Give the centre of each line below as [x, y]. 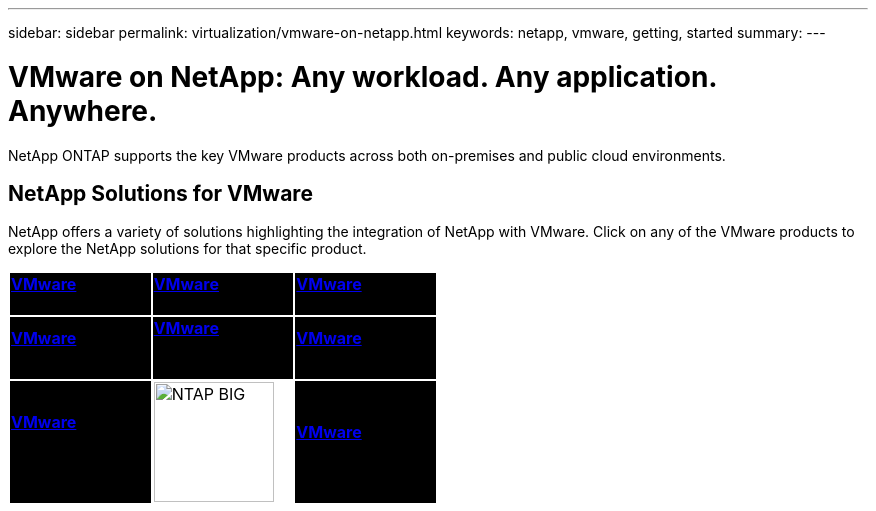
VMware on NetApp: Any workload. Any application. [362, 76]
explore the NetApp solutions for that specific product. [187, 249]
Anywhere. [83, 110]
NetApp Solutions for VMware [160, 193]
